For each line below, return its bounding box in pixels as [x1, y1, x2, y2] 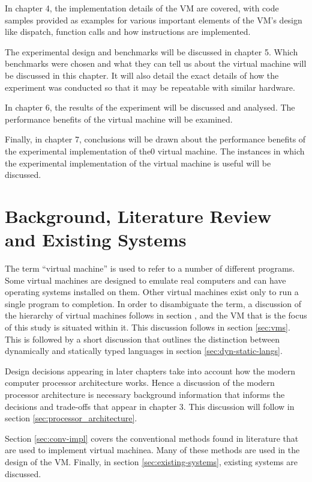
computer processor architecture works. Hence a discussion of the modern [5, 376, 275, 389]
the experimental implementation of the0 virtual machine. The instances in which [5, 144, 305, 157]
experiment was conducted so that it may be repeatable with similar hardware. [5, 81, 295, 93]
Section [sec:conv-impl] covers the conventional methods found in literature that [5, 432, 299, 444]
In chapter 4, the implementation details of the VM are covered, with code [5, 2, 279, 14]
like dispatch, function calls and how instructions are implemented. [5, 25, 251, 38]
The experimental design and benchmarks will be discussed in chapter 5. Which [5, 45, 298, 58]
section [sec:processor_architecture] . [5, 412, 137, 424]
